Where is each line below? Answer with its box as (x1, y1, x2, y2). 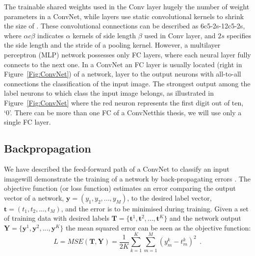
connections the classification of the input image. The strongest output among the (4, 78, 251, 88)
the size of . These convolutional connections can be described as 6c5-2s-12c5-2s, (4, 21, 245, 31)
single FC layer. (4, 117, 51, 127)
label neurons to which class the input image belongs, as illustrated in (4, 88, 214, 98)
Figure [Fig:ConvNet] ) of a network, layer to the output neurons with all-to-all (4, 69, 241, 79)
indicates (37, 30, 64, 40)
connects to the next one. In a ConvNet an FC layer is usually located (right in (4, 59, 242, 69)
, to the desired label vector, (127, 192, 212, 203)
